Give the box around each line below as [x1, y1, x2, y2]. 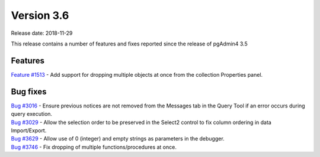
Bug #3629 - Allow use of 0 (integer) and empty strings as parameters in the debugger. [11, 135, 225, 142]
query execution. [11, 110, 53, 117]
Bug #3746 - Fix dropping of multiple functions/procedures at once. [11, 143, 177, 151]
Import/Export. [11, 127, 47, 134]
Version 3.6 [11, 9, 69, 22]
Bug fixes [11, 86, 47, 97]
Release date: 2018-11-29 [11, 30, 73, 37]
